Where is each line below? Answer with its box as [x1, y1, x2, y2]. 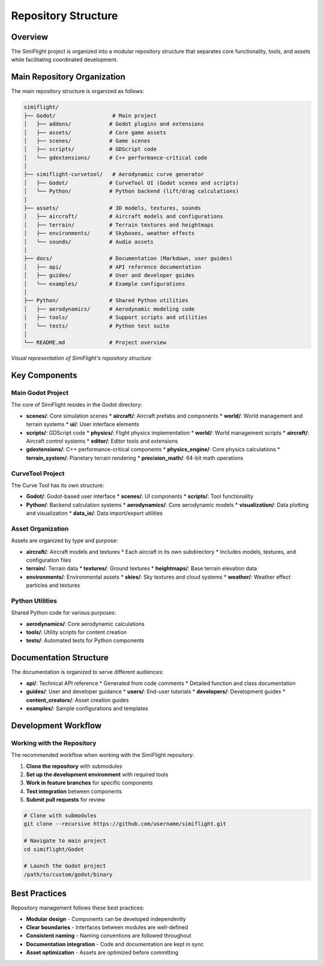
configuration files [26, 556, 71, 563]
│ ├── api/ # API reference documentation [23, 263, 201, 270]
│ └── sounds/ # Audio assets [23, 238, 154, 245]
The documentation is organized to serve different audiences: [11, 669, 164, 676]
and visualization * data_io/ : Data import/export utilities [26, 509, 163, 517]
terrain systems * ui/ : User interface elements [26, 421, 139, 428]
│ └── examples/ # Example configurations [23, 280, 185, 287]
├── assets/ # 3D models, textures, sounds [23, 205, 201, 211]
